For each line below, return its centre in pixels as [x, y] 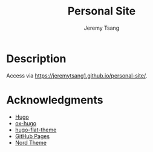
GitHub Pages [32, 136]
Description [36, 58]
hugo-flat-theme [36, 130]
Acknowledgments [55, 100]
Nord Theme [31, 142]
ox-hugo [26, 123]
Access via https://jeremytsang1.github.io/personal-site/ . [77, 75]
